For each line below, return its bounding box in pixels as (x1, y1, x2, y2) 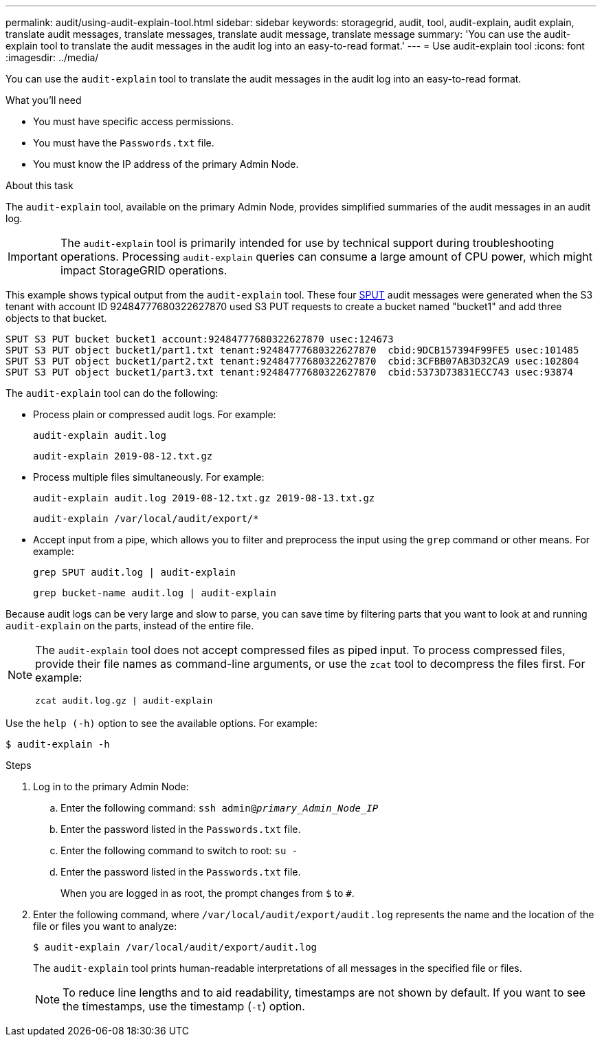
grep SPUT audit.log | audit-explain (33, 567, 236, 578)
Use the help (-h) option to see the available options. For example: (5, 717, 317, 729)
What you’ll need (5, 94, 82, 106)
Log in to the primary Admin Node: (33, 781, 189, 792)
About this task (5, 180, 74, 191)
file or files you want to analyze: (33, 920, 177, 932)
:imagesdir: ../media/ (5, 52, 99, 63)
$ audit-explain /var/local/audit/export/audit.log (33, 942, 317, 953)
